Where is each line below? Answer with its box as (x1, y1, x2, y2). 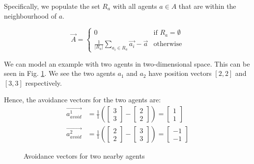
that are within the (178, 1, 236, 11)
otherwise (153, 41, 182, 48)
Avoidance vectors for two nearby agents (24, 151, 145, 161)
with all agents (113, 1, 157, 11)
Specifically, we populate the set (4, 1, 100, 11)
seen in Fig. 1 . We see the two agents (4, 68, 115, 78)
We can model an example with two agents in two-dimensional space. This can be (4, 58, 250, 69)
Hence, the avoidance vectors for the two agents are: (4, 94, 161, 104)
